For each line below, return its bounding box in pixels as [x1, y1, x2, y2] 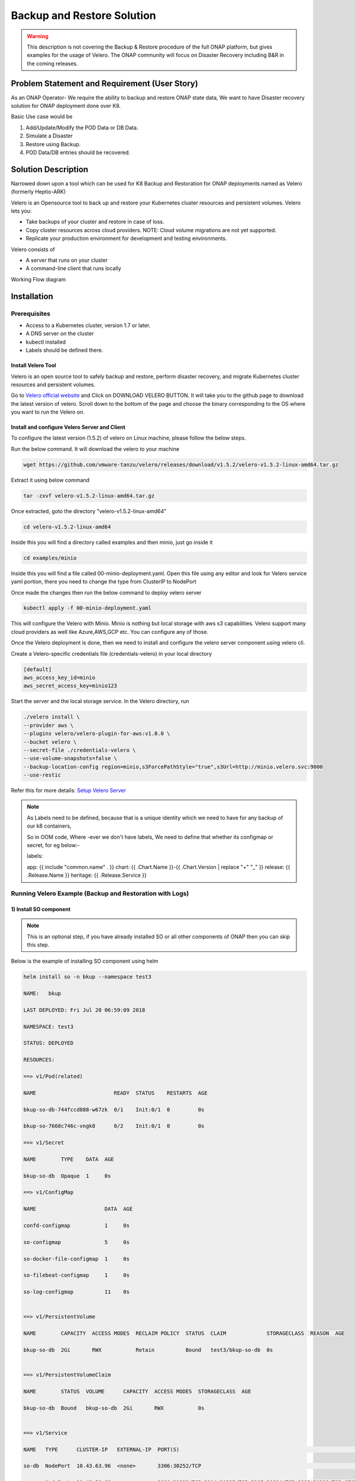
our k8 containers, [27, 822, 72, 829]
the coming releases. [27, 60, 78, 67]
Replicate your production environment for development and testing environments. [25, 235, 227, 242]
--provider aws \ [23, 722, 74, 729]
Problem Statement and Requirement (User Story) [11, 78, 198, 88]
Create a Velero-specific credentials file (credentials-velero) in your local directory [11, 650, 212, 657]
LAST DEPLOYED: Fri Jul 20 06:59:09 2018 [23, 1006, 146, 1013]
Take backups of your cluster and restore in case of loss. [25, 218, 165, 225]
